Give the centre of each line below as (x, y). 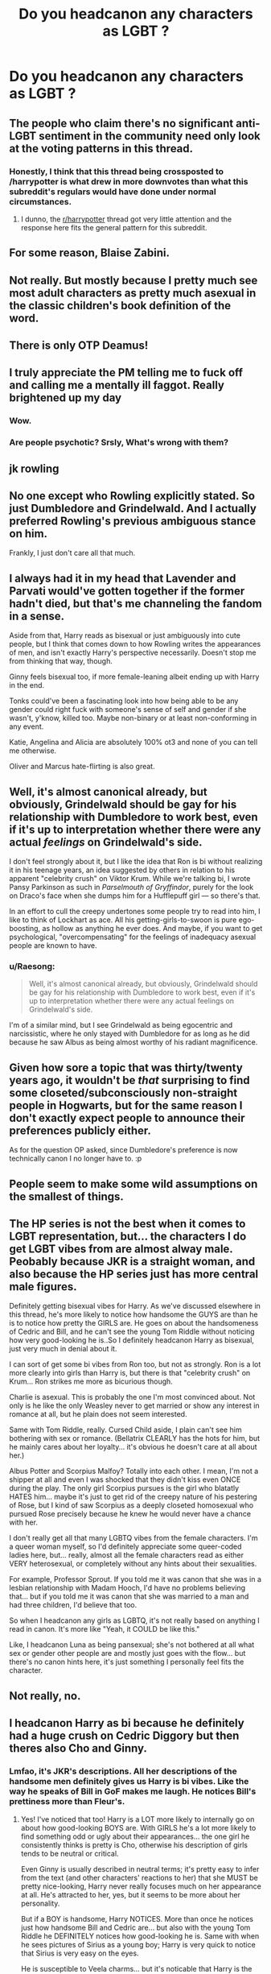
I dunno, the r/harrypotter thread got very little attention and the (126, 219)
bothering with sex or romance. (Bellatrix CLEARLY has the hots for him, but (135, 1438)
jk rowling (34, 468)
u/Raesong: (32, 966)
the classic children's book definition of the (120, 306)
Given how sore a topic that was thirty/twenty (126, 1068)
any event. (27, 726)
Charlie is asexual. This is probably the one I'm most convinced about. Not (132, 1397)
